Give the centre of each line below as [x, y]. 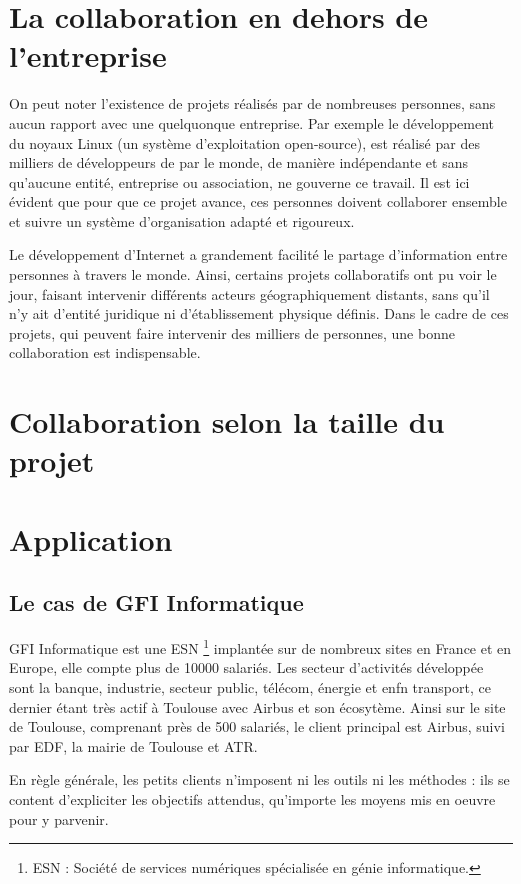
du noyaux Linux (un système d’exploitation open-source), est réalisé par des [244, 142]
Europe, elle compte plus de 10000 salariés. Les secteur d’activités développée [246, 667]
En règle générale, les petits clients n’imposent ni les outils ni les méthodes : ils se [259, 779]
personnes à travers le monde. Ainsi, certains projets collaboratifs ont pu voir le [253, 274]
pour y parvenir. [59, 818]
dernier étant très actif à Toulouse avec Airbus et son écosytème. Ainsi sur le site [257, 706]
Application [91, 538]
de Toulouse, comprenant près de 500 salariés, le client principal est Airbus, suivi [257, 726]
